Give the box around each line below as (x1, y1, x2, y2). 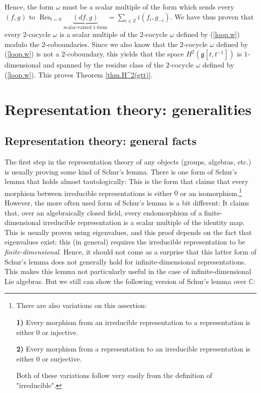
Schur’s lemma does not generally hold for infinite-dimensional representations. (4, 256, 246, 266)
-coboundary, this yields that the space (65, 48, 184, 59)
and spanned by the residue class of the (43, 59, 164, 70)
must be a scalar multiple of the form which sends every (62, 1, 234, 11)
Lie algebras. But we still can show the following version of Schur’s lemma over (4, 275, 246, 286)
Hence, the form (4, 1, 54, 11)
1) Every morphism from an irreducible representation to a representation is (16, 316, 250, 327)
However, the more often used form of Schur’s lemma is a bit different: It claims (4, 197, 249, 208)
